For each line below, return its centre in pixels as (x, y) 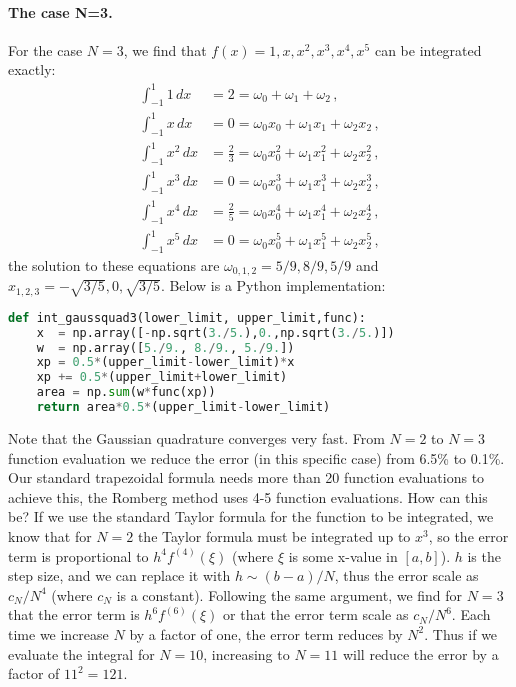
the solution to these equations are (114, 264)
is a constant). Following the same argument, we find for (289, 594)
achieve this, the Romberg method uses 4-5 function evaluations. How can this (248, 496)
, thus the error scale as (406, 575)
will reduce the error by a (420, 653)
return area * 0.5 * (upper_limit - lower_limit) (183, 407)
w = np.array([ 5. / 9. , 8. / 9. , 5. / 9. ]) (165, 347)
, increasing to (246, 653)
